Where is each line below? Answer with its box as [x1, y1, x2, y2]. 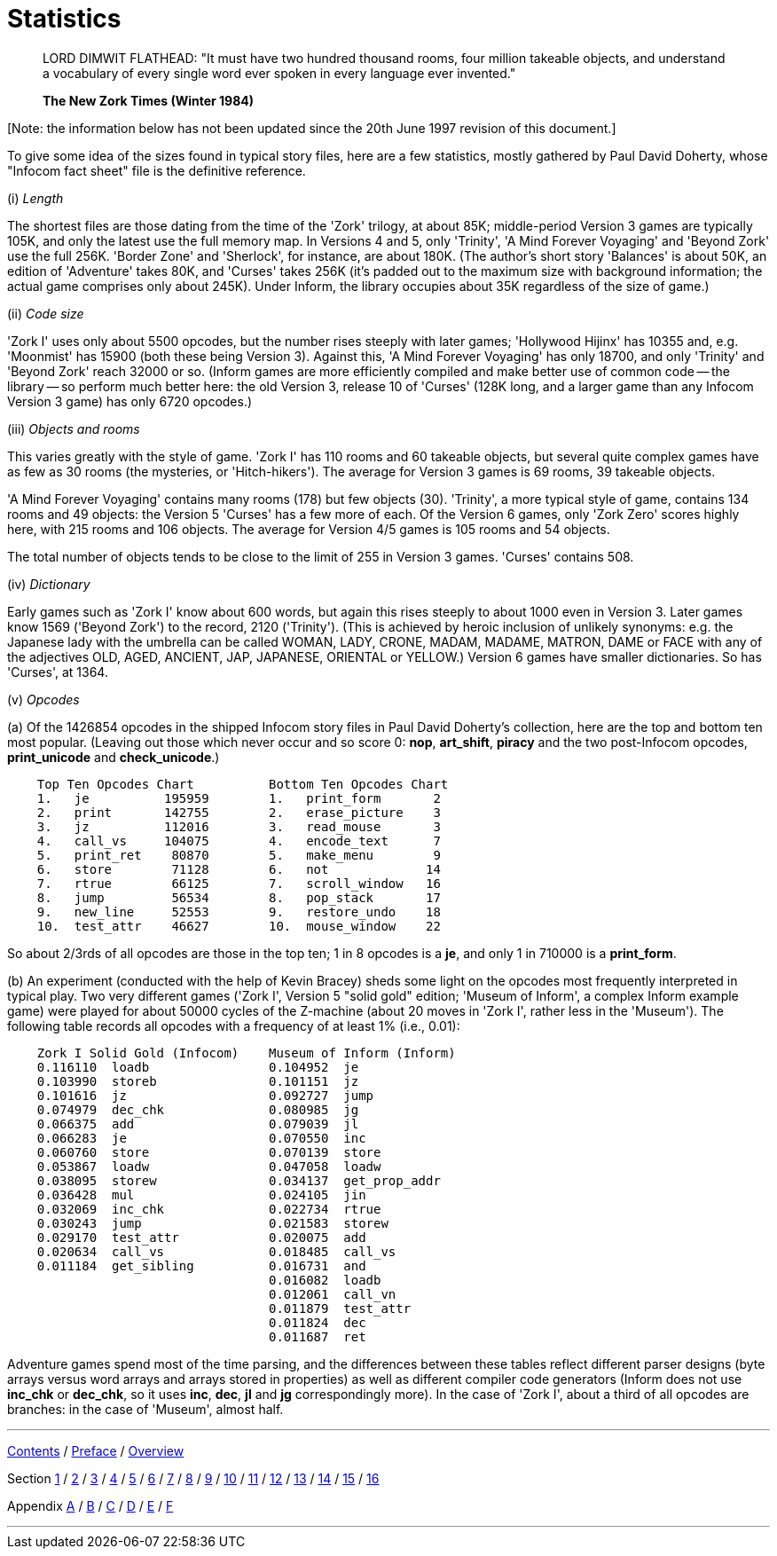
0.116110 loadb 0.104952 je [36, 1059, 359, 1074]
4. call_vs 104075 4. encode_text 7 [36, 833, 441, 848]
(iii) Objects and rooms [7, 420, 140, 436]
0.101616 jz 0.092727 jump [36, 1088, 374, 1103]
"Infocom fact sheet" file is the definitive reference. [7, 162, 306, 178]
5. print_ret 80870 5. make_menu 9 [36, 847, 441, 862]
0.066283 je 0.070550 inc [36, 1130, 366, 1145]
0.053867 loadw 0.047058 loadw [36, 1159, 381, 1174]
